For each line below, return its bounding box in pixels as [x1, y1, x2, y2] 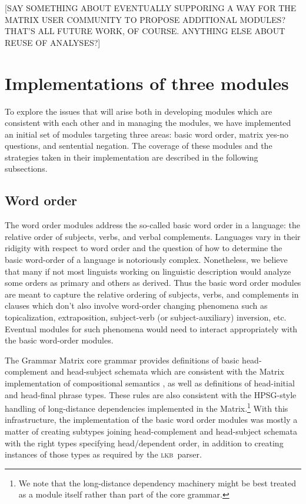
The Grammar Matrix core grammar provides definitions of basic [5, 353, 240, 366]
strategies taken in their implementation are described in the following [5, 151, 258, 163]
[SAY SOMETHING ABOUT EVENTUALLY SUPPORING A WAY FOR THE [5, 2, 297, 14]
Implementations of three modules [5, 71, 289, 95]
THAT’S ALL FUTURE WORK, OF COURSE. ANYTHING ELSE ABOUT [5, 25, 285, 37]
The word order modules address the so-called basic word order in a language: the [5, 219, 300, 231]
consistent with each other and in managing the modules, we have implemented [5, 116, 291, 129]
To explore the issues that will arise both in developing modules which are [5, 105, 272, 117]
